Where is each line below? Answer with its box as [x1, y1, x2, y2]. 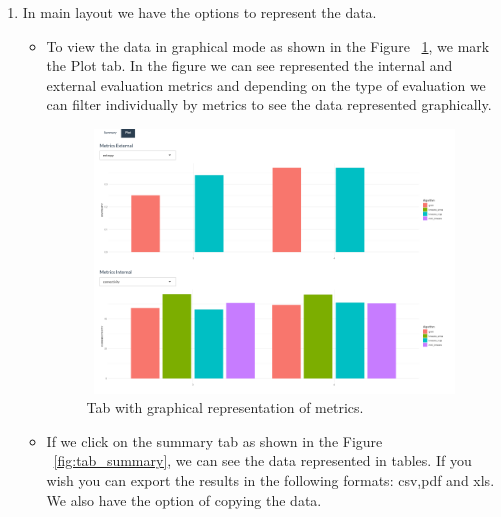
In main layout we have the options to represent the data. [22, 2, 377, 22]
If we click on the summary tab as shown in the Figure [46, 430, 383, 451]
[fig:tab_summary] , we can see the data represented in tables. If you [53, 450, 472, 471]
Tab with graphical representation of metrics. [86, 397, 364, 418]
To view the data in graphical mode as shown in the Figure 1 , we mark [46, 35, 490, 56]
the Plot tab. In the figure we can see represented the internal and [46, 55, 453, 76]
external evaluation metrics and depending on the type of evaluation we [46, 74, 486, 95]
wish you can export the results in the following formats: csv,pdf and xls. [46, 469, 495, 490]
